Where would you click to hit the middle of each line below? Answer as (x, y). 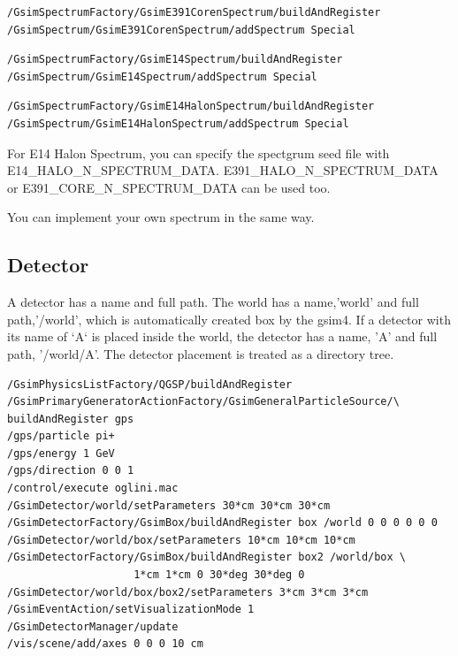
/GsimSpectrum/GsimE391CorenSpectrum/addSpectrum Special (181, 30)
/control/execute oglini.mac (93, 488)
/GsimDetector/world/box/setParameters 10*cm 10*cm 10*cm (181, 540)
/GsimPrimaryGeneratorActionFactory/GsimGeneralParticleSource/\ (203, 402)
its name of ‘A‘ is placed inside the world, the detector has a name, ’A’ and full (222, 336)
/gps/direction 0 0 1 (71, 471)
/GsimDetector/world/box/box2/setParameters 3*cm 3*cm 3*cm (188, 592)
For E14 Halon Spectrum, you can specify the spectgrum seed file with (198, 153)
